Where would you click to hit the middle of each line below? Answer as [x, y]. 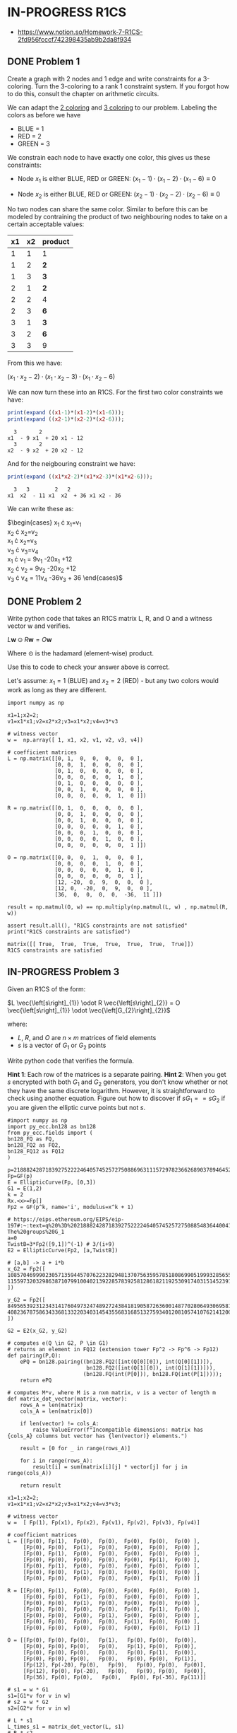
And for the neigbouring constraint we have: [71, 463]
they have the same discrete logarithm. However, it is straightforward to [111, 1091]
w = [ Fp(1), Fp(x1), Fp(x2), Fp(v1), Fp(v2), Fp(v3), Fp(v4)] [104, 1523]
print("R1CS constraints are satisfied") [69, 932]
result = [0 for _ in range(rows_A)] [75, 1449]
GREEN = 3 [34, 144]
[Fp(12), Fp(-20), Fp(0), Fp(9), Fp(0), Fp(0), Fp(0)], [115, 1665]
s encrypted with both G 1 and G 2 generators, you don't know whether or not [117, 1083]
